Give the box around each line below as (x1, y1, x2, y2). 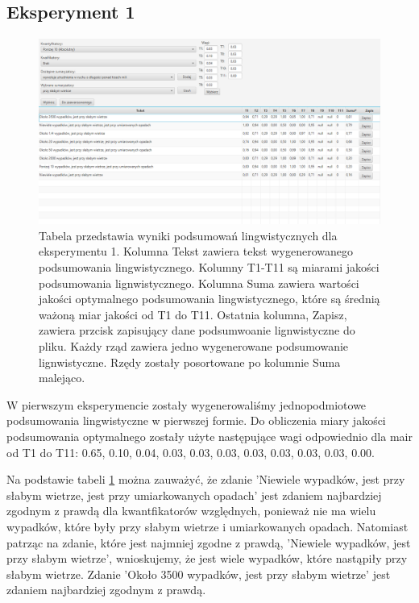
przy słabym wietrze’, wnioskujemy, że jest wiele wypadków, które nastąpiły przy (6, 550, 408, 567)
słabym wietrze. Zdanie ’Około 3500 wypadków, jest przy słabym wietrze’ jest (6, 565, 391, 582)
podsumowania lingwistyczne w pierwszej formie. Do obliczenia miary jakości (6, 412, 386, 429)
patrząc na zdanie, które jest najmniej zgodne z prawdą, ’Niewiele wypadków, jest (6, 534, 411, 551)
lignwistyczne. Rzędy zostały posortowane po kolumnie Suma (39, 353, 341, 370)
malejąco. (39, 369, 85, 386)
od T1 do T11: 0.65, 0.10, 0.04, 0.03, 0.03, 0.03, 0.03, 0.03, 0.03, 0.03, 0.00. (6, 443, 375, 460)
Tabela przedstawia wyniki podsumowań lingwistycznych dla (39, 227, 338, 243)
